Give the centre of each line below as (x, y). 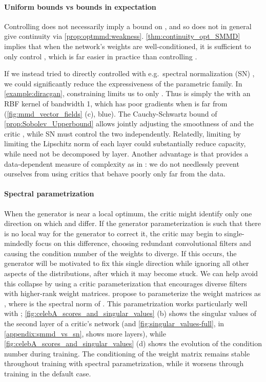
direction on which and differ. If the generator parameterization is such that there (132, 223)
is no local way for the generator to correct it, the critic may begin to (113, 233)
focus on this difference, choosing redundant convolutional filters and (143, 243)
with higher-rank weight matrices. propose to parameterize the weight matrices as (132, 293)
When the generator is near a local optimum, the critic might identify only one (128, 213)
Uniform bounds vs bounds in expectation (80, 6)
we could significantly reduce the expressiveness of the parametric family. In (123, 83)
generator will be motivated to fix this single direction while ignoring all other (127, 263)
